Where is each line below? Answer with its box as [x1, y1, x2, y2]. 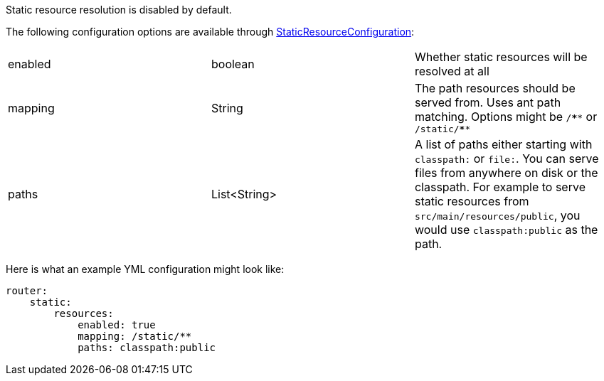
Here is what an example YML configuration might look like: [6, 263, 285, 275]
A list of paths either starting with [414, 137, 593, 151]
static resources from [414, 194, 529, 208]
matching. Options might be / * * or [414, 109, 598, 124]
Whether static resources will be [414, 50, 588, 64]
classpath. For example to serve [414, 180, 586, 194]
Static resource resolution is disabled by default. [6, 4, 232, 16]
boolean [211, 57, 255, 71]
